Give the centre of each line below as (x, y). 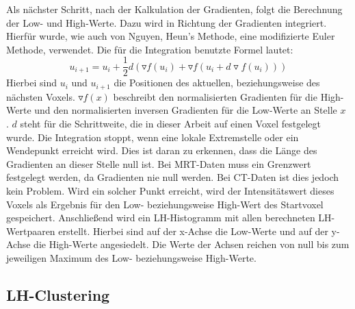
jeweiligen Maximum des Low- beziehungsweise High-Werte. (131, 258)
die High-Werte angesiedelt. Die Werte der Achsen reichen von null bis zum (192, 244)
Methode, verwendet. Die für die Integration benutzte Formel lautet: (150, 49)
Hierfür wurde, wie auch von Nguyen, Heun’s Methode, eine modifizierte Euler (171, 36)
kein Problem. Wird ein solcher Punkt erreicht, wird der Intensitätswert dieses (170, 191)
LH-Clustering (58, 295)
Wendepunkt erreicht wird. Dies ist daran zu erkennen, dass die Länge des (162, 150)
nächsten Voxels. (41, 96)
